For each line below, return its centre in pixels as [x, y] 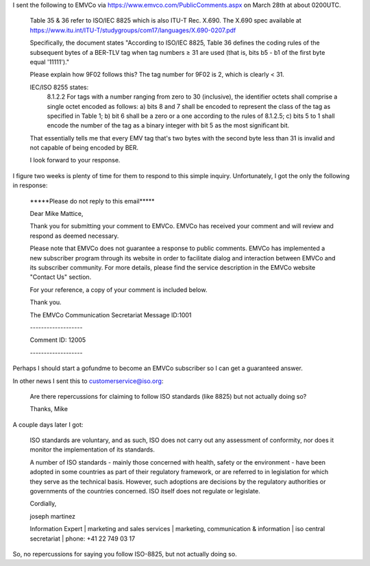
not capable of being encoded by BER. [84, 148]
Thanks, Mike [49, 409]
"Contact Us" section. [61, 277]
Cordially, [43, 504]
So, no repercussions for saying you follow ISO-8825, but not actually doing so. [125, 554]
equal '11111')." [50, 62]
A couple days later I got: [48, 424]
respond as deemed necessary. [74, 236]
